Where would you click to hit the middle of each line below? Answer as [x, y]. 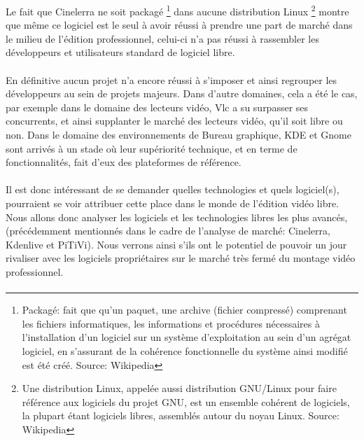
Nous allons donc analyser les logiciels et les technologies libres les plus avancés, [177, 217]
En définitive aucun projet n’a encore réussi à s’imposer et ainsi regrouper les [171, 79]
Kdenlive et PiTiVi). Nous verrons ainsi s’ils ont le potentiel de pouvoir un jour [176, 244]
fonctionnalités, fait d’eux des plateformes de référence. [124, 162]
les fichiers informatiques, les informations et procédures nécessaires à [171, 323]
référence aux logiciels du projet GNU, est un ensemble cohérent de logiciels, [186, 401]
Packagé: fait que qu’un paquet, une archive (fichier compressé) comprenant [184, 310]
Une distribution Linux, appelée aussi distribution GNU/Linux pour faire [179, 388]
